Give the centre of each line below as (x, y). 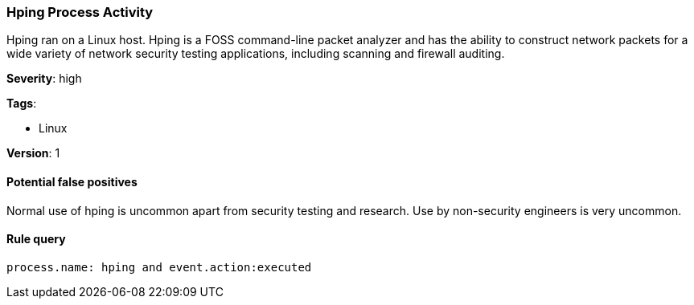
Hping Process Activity (80, 12)
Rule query (36, 239)
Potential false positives (72, 181)
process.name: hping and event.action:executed (159, 267)
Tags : (22, 104)
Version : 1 (33, 153)
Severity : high (44, 79)
